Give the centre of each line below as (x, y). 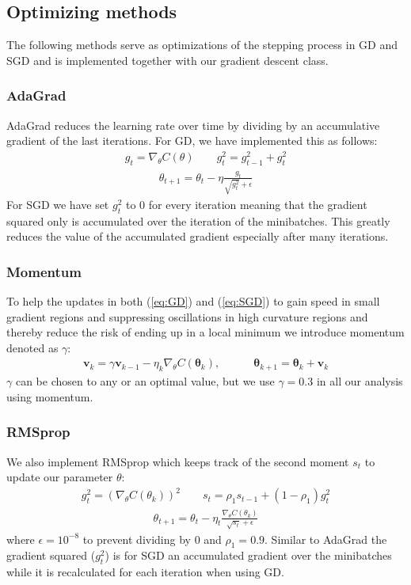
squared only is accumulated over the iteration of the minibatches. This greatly (198, 220)
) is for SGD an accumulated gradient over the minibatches (248, 555)
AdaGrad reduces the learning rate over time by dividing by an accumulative (193, 125)
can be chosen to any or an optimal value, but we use (145, 381)
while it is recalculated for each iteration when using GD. (145, 572)
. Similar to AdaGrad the (326, 539)
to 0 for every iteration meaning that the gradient (247, 204)
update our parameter (60, 477)
